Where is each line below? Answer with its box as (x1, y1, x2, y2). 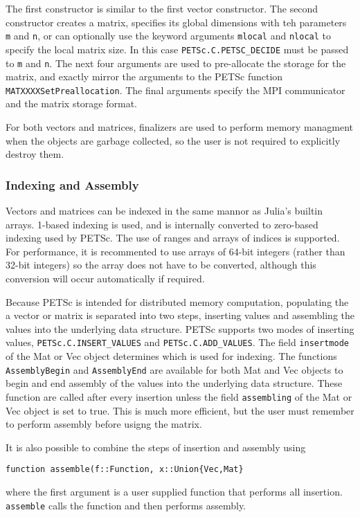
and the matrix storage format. (6, 96, 137, 111)
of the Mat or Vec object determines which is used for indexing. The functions (6, 349, 337, 363)
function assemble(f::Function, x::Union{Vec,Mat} (6, 464, 244, 475)
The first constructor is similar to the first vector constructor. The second (6, 1, 318, 15)
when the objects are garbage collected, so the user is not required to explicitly (6, 133, 341, 147)
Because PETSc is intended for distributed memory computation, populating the (6, 294, 349, 309)
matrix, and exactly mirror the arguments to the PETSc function (6, 69, 283, 84)
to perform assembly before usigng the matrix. (6, 417, 202, 431)
